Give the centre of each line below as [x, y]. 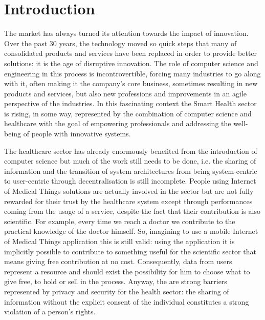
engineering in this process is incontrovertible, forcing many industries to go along [132, 73]
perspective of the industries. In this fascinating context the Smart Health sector [130, 103]
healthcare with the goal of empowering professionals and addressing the [118, 123]
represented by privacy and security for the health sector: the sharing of [117, 291]
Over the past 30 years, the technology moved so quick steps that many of [120, 43]
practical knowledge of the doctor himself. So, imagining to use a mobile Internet [131, 231]
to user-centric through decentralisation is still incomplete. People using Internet [130, 181]
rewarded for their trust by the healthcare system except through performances [128, 201]
